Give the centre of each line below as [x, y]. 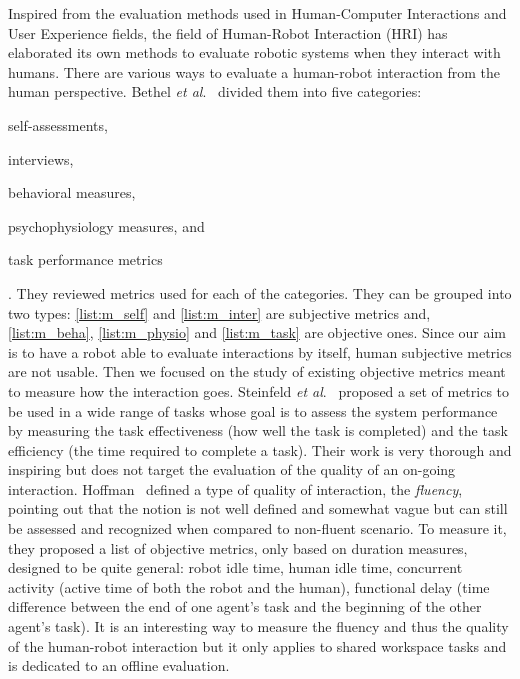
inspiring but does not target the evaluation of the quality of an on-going [232, 469]
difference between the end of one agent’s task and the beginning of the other [245, 606]
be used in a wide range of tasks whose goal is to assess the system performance [253, 410]
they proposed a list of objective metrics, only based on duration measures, [238, 547]
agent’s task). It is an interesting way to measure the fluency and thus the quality [258, 626]
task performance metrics [85, 259]
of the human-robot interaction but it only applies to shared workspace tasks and [257, 645]
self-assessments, [58, 124]
